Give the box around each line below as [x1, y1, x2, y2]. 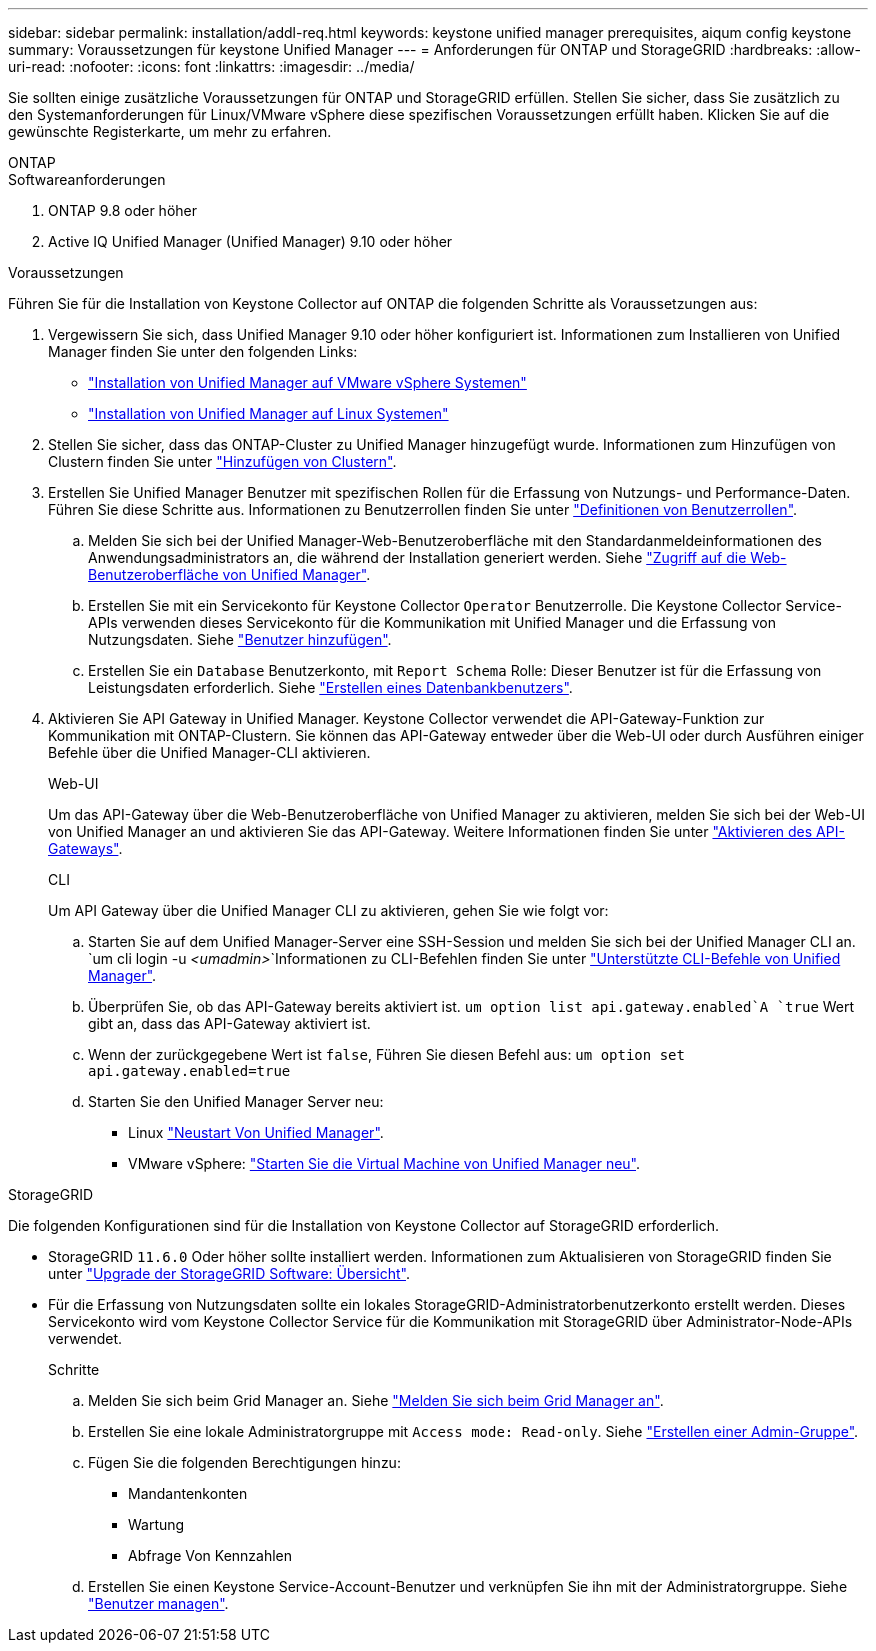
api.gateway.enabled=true [88, 1063, 291, 1079]
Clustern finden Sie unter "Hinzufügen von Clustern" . [48, 453, 397, 470]
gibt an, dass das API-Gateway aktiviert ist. [88, 1015, 371, 1032]
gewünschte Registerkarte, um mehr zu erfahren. [8, 123, 332, 140]
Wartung [128, 1516, 185, 1533]
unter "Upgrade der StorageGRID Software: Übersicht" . [48, 1265, 411, 1282]
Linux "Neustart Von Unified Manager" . [128, 1124, 384, 1141]
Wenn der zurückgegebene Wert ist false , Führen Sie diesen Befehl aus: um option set [88, 1046, 685, 1063]
